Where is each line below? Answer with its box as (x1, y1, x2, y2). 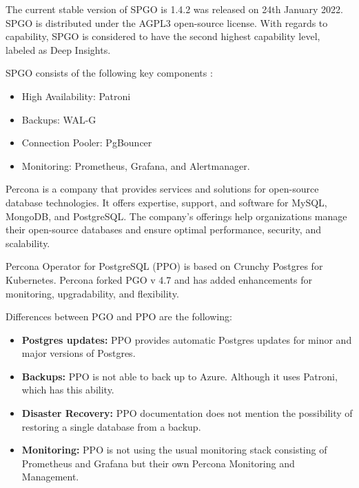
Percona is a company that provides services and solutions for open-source (6, 182, 319, 196)
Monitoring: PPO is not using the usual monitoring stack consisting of (21, 442, 327, 457)
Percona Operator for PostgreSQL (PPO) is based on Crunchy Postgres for (6, 259, 323, 273)
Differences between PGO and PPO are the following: (6, 309, 232, 324)
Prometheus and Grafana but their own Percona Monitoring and (21, 456, 295, 470)
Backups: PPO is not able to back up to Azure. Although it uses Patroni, (21, 369, 338, 383)
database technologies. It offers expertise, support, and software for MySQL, (6, 195, 327, 209)
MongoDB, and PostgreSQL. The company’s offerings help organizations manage (6, 208, 347, 223)
